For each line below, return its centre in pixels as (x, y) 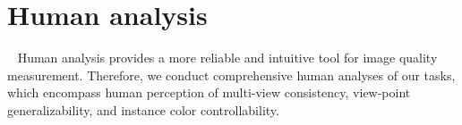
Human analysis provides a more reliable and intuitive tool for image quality (227, 58)
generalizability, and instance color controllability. (143, 109)
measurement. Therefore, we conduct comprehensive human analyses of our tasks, (231, 75)
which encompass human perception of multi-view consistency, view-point (209, 92)
